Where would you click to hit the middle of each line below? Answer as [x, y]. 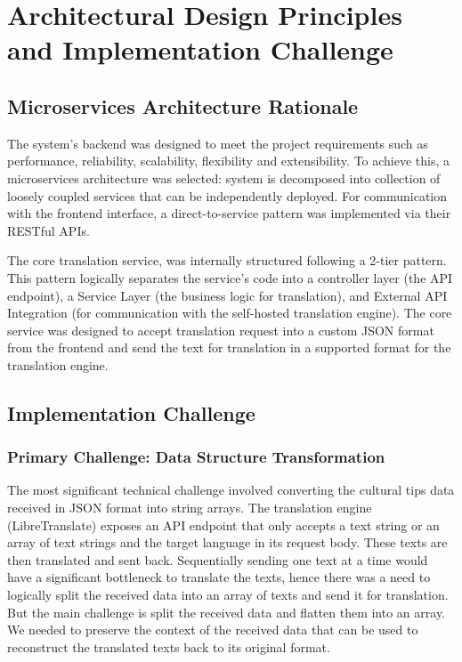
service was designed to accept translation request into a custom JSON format [221, 330]
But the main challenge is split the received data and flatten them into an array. [227, 612]
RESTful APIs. [49, 230]
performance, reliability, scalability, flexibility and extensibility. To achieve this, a [229, 161]
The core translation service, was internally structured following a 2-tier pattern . [227, 260]
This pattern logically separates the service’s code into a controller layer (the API [230, 277]
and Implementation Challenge [200, 49]
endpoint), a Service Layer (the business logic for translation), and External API [227, 295]
